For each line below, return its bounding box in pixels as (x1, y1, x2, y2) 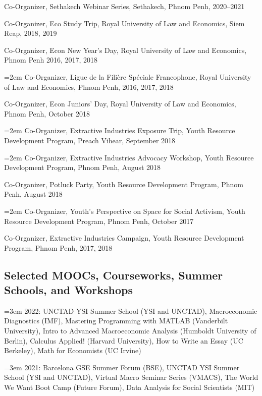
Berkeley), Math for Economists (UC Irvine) (4, 345, 141, 356)
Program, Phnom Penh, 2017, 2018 (4, 242, 113, 253)
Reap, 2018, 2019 (4, 28, 57, 38)
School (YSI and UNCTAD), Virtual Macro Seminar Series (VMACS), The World (4, 372, 258, 382)
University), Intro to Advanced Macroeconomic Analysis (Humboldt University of (4, 325, 256, 336)
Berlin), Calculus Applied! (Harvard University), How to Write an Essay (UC (4, 335, 243, 346)
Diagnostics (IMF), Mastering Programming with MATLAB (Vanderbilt (4, 315, 228, 326)
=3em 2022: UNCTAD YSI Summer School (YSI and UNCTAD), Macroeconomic (4, 305, 257, 316)
